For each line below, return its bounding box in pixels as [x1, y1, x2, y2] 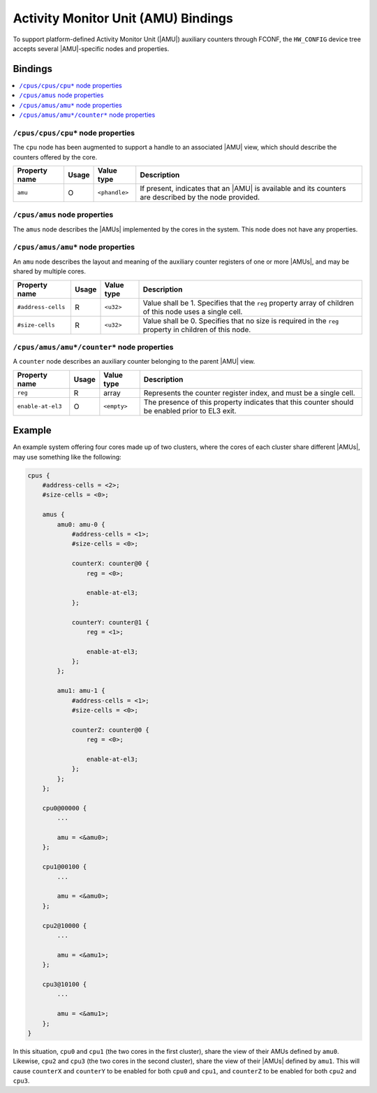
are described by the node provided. [140, 192, 260, 202]
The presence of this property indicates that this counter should [143, 397, 354, 407]
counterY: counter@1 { [71, 618, 149, 626]
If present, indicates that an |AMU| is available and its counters [140, 183, 346, 193]
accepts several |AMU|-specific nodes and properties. [13, 44, 170, 52]
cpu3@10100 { [42, 980, 87, 988]
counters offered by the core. [13, 152, 98, 161]
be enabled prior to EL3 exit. [143, 406, 237, 415]
